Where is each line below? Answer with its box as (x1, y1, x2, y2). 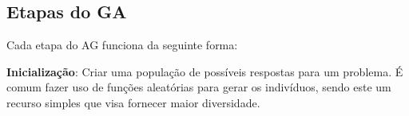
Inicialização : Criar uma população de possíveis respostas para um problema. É (6, 63, 403, 79)
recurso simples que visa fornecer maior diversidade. (6, 94, 260, 110)
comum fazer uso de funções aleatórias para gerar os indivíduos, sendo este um (6, 79, 391, 95)
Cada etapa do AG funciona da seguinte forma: (6, 37, 238, 53)
